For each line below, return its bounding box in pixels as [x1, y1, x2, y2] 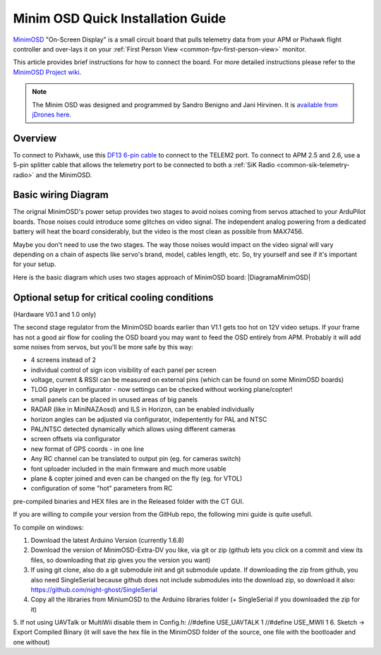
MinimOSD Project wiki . [13, 68, 82, 76]
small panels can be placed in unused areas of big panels [30, 395, 198, 404]
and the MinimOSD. [35, 170, 92, 179]
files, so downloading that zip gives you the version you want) [30, 555, 211, 564]
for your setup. [13, 260, 56, 268]
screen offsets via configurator [30, 435, 121, 443]
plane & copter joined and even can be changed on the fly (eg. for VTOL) [30, 474, 243, 483]
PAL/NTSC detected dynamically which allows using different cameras [30, 425, 236, 433]
